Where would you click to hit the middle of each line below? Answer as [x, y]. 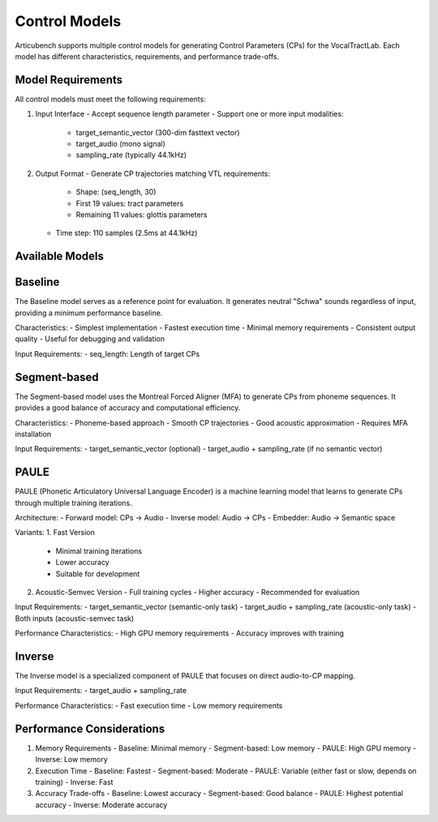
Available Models [60, 257]
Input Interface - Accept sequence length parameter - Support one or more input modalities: [189, 114]
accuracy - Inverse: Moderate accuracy [101, 805]
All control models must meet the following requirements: [110, 99]
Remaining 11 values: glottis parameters [142, 214]
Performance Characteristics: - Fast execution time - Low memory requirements [149, 705]
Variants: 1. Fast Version [55, 533]
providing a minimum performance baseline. [89, 313]
